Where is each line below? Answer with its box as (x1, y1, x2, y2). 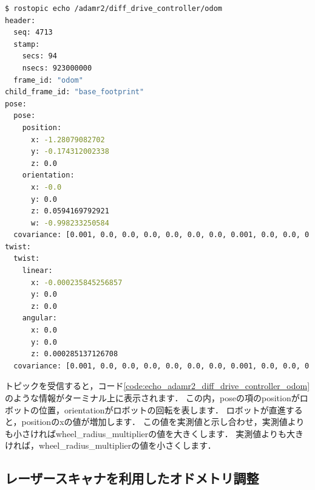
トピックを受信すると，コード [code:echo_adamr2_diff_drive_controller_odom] (5, 379, 310, 392)
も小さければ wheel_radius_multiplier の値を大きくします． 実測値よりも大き (5, 427, 304, 440)
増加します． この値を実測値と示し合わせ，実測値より (89, 415, 305, 428)
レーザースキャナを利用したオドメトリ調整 (5, 469, 259, 488)
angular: (22, 314, 57, 323)
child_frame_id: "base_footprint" (5, 88, 144, 97)
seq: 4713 (13, 28, 53, 37)
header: (5, 16, 36, 25)
